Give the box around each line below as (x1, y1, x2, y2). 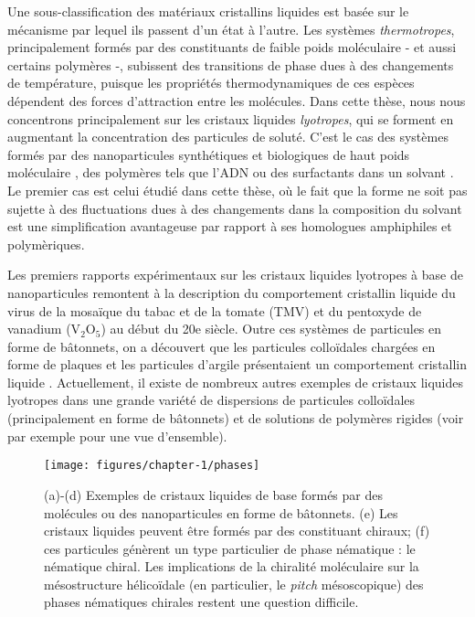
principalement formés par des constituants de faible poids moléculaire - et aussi (7, 37, 457, 57)
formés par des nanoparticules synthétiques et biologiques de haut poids (7, 144, 410, 164)
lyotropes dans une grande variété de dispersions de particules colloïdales (7, 390, 416, 410)
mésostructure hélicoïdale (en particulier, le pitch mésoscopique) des (44, 574, 424, 593)
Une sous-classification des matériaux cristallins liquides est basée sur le (7, 2, 409, 20)
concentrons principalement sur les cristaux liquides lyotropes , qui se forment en (7, 109, 454, 128)
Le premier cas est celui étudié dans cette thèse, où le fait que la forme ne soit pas (7, 180, 468, 199)
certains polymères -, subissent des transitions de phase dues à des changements (7, 55, 454, 74)
